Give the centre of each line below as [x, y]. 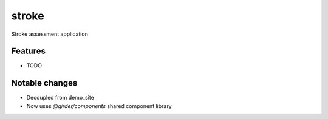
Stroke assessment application [50, 34]
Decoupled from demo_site [60, 98]
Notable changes [44, 83]
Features [28, 51]
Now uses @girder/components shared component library [99, 106]
